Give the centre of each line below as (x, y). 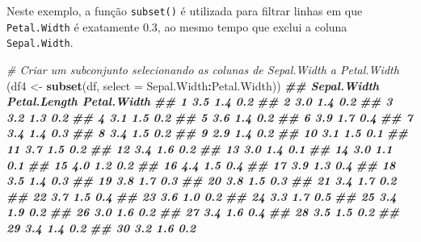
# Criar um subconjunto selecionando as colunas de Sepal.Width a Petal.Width (203, 69)
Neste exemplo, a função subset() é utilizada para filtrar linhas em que (185, 10)
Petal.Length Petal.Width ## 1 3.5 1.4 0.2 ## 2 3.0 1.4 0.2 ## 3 (200, 101)
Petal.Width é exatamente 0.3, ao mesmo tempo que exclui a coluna (177, 26)
